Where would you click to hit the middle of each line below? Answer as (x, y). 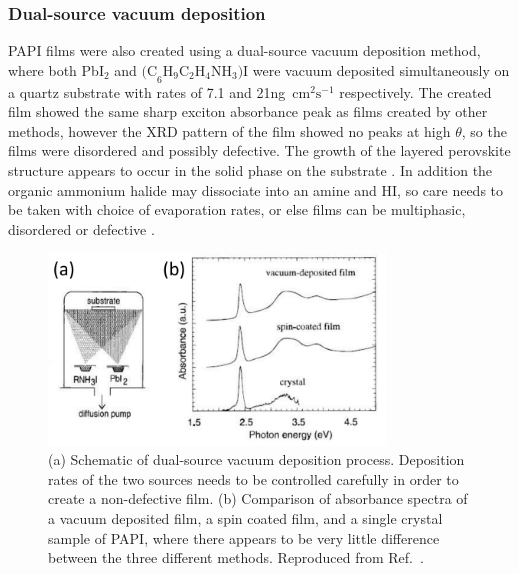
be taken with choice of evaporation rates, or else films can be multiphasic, (237, 209)
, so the (484, 130)
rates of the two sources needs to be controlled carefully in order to (253, 478)
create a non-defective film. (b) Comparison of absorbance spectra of (258, 498)
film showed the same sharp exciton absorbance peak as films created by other (248, 111)
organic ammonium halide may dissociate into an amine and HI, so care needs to (256, 189)
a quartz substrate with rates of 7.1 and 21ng (147, 91)
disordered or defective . (81, 228)
